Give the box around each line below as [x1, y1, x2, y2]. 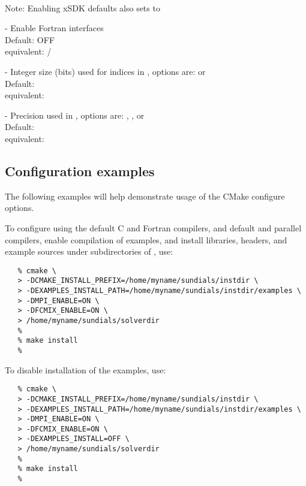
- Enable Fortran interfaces [5, 22, 104, 34]
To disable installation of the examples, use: [5, 363, 166, 376]
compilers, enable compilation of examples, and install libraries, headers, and [5, 233, 287, 246]
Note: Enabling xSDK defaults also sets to [5, 1, 160, 14]
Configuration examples [5, 161, 155, 180]
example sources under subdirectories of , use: [5, 245, 173, 258]
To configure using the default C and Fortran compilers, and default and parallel [5, 221, 302, 234]
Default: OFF [5, 33, 55, 46]
